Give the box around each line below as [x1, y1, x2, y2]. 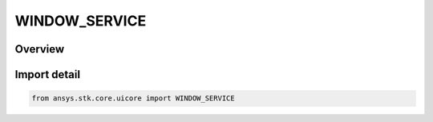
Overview [14, 42, 65, 56]
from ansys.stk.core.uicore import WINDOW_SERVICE [31, 94, 236, 103]
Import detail [14, 68, 80, 81]
